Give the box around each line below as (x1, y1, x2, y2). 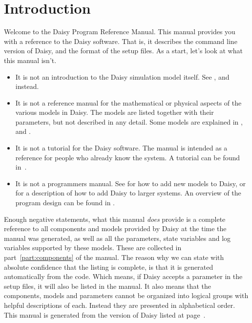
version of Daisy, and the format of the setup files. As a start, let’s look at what (4, 45, 243, 56)
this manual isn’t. (4, 55, 57, 65)
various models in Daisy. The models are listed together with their (15, 107, 214, 117)
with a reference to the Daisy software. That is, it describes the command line (4, 36, 237, 46)
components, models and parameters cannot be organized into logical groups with (4, 290, 249, 301)
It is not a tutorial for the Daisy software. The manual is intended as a (15, 143, 228, 153)
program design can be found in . (15, 197, 115, 208)
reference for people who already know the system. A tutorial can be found (15, 152, 240, 162)
